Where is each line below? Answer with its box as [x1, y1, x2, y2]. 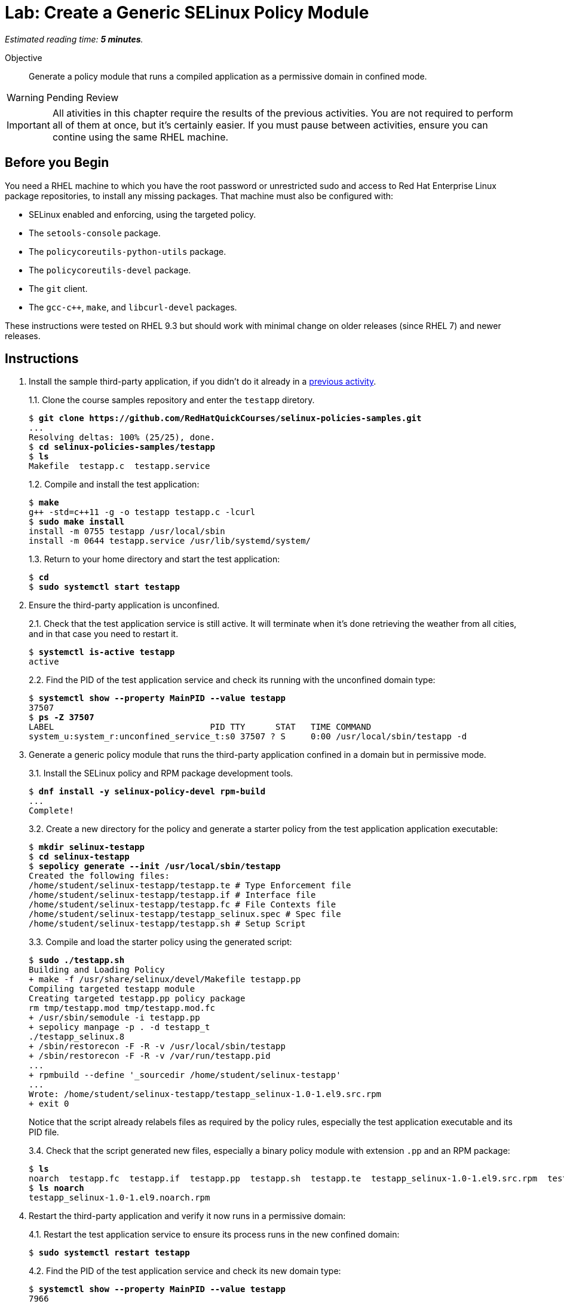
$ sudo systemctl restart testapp [29, 1248, 190, 1258]
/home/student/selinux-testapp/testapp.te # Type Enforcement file [29, 880, 351, 891]
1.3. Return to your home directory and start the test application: [29, 554, 280, 565]
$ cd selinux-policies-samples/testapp [29, 442, 215, 452]
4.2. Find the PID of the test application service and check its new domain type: [29, 1266, 341, 1276]
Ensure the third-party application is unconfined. [29, 600, 220, 611]
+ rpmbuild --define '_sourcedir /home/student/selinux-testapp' [29, 1070, 341, 1080]
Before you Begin [5, 155, 109, 170]
